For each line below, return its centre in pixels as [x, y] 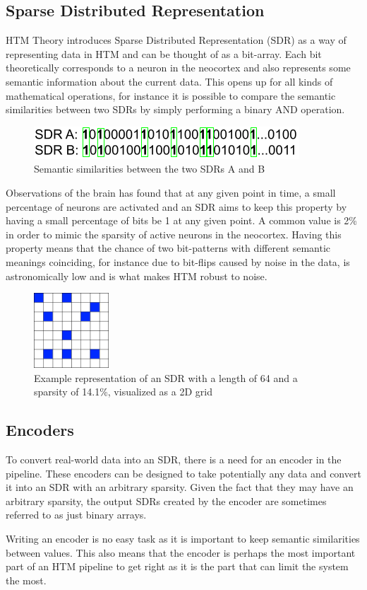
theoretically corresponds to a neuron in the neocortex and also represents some [178, 68]
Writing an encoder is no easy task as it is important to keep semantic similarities [183, 539]
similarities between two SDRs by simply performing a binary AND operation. [175, 109]
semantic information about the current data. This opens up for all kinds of [169, 81]
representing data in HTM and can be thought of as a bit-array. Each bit [164, 53]
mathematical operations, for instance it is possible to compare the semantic [171, 95]
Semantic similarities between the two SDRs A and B [150, 169]
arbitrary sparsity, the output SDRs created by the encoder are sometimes [166, 501]
